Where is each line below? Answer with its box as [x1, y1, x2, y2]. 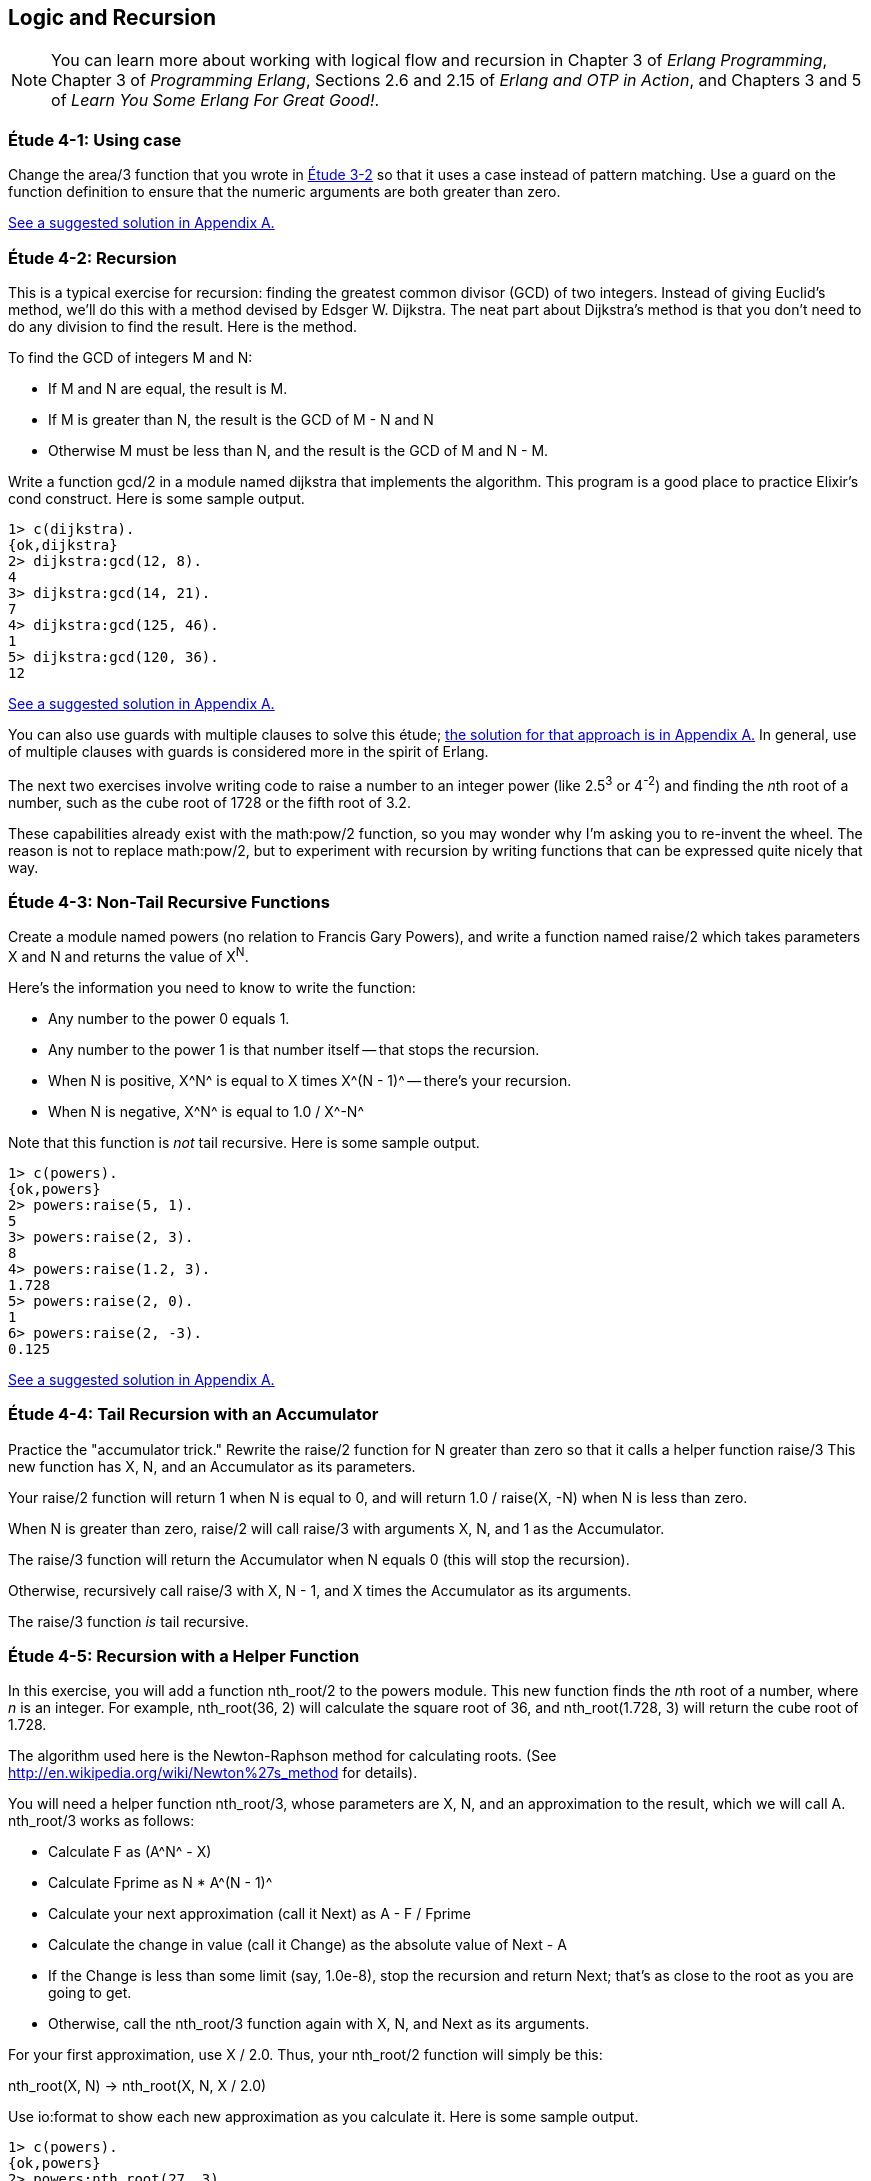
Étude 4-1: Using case [8, 129, 182, 150]
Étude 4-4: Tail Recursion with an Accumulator [8, 1404, 379, 1425]
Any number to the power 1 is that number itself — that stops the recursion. [48, 1040, 540, 1058]
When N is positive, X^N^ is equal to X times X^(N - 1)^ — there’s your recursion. [48, 1071, 572, 1089]
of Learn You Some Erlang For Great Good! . [51, 90, 380, 111]
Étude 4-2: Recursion [8, 247, 177, 268]
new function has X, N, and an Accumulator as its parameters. [8, 1457, 416, 1475]
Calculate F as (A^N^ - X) [48, 1843, 212, 1861]
